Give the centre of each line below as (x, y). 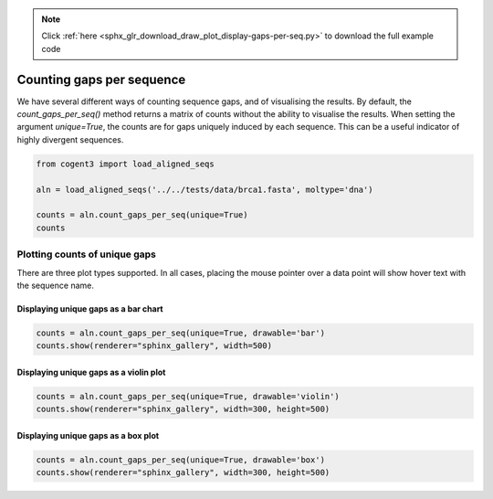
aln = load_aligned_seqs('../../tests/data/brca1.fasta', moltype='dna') (205, 189)
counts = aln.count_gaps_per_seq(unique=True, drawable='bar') (181, 333)
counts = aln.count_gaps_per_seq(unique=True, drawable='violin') (188, 396)
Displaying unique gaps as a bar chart (90, 308)
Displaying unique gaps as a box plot (88, 435)
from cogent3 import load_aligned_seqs (125, 164)
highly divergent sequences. (70, 139)
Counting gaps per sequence (101, 79)
